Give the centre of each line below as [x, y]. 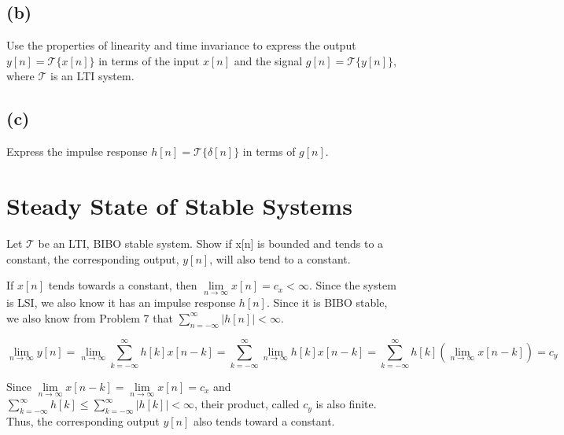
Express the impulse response [77, 151]
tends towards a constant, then [123, 285]
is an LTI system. [92, 76]
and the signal [268, 60]
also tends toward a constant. [264, 420]
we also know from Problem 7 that [90, 317]
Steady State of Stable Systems [179, 205]
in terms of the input [149, 60]
